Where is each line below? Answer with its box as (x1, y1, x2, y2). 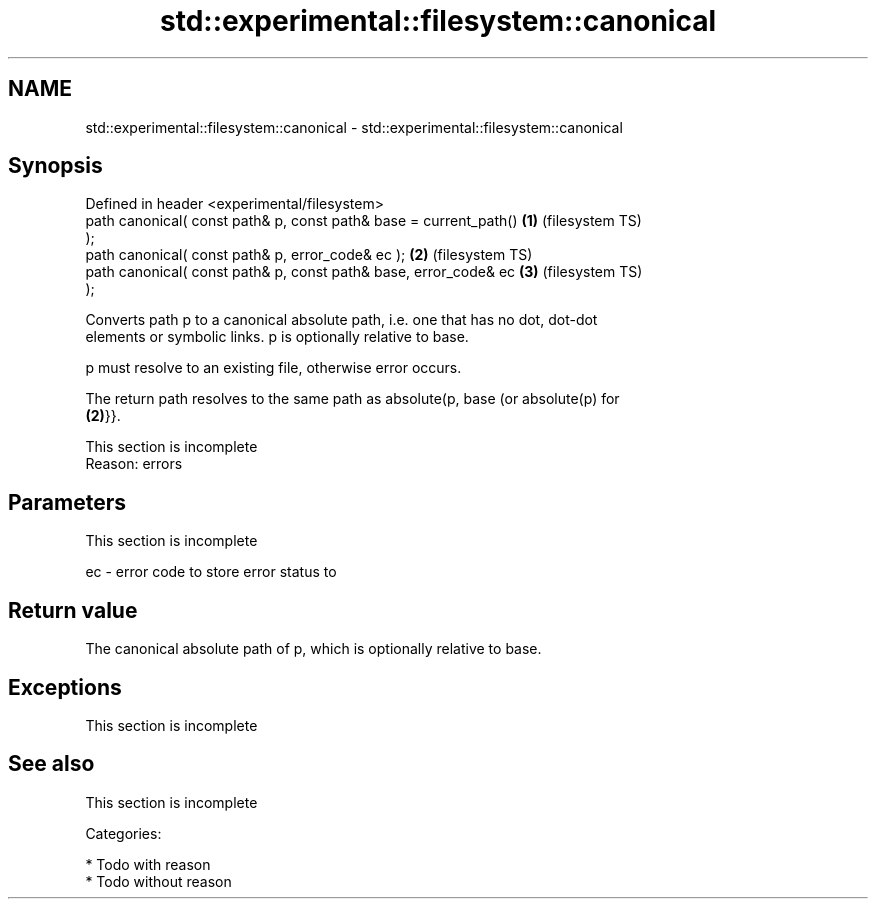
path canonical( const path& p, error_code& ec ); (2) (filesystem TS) (85, 246, 533, 264)
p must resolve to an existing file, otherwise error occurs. (85, 359, 462, 377)
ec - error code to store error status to (85, 563, 337, 581)
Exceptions (8, 674, 122, 700)
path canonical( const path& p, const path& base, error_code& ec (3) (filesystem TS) (85, 263, 643, 281)
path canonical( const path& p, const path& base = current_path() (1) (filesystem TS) (85, 212, 642, 230)
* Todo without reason (85, 872, 232, 890)
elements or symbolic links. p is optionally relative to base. (85, 328, 469, 346)
